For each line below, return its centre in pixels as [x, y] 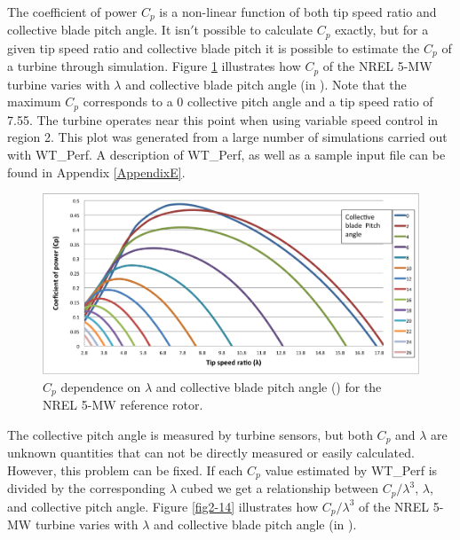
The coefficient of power [72, 12]
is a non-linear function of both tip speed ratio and [298, 12]
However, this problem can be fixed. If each [125, 470]
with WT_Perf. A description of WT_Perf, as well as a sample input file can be [226, 155]
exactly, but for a [382, 30]
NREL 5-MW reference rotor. [123, 405]
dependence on [101, 386]
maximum [34, 102]
